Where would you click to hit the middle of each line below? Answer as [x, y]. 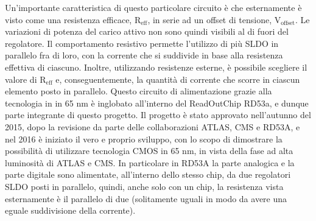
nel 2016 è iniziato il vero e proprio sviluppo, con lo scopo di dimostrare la [144, 139]
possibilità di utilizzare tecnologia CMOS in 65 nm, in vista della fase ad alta [149, 151]
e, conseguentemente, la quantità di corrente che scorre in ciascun [178, 79]
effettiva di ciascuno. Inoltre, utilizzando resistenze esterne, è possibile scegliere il [156, 67]
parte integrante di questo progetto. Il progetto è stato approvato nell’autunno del [158, 115]
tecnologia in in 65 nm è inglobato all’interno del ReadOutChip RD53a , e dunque [157, 103]
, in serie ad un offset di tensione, [210, 19]
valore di [21, 79]
